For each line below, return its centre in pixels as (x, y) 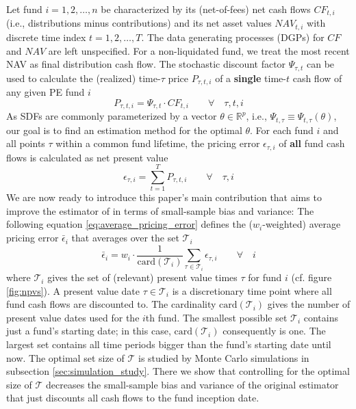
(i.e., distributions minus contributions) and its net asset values (139, 23)
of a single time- (251, 78)
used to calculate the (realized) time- (84, 78)
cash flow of (317, 78)
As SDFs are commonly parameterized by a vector (112, 116)
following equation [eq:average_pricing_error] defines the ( (130, 224)
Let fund (24, 9)
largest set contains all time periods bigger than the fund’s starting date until (169, 344)
